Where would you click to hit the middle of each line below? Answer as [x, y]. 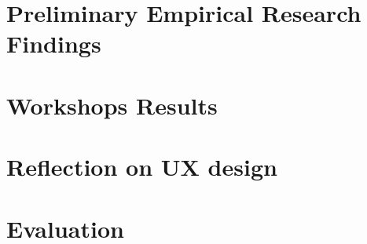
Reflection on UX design [142, 167]
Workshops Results [112, 105]
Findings [54, 44]
